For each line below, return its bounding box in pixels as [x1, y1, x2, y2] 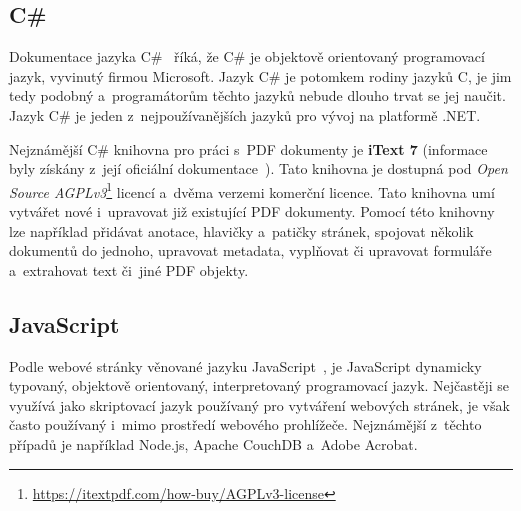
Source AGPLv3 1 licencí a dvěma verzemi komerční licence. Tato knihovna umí [9, 178, 495, 202]
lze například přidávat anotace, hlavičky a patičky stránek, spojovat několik [9, 220, 474, 241]
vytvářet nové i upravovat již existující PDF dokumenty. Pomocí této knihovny [9, 201, 495, 222]
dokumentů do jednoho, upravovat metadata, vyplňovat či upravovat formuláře [9, 240, 492, 261]
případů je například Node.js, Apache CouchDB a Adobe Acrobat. [9, 433, 418, 454]
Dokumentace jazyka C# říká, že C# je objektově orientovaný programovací [9, 46, 485, 67]
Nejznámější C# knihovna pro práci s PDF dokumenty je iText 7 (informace [9, 138, 488, 159]
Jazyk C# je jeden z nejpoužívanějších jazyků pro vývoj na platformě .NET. [9, 104, 481, 125]
